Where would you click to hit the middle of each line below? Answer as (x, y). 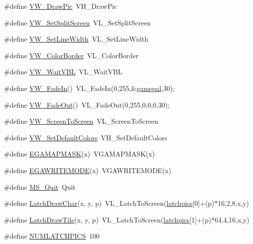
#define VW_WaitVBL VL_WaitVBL (63, 72)
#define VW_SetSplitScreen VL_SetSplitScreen (78, 22)
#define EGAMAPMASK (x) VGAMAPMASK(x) (80, 154)
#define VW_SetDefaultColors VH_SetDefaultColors (86, 137)
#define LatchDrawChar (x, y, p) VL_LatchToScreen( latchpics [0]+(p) (109, 203)
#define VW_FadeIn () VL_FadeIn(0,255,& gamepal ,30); (89, 88)
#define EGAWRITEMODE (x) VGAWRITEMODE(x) (88, 170)
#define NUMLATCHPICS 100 (52, 236)
